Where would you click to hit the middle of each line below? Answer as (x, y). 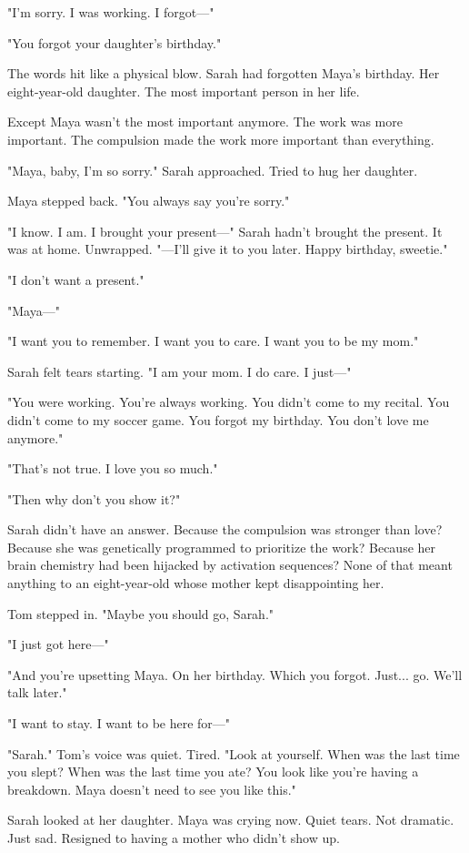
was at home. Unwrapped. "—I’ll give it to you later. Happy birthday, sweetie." (228, 249)
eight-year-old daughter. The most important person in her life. (184, 91)
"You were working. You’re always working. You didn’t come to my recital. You (229, 402)
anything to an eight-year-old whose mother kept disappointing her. (196, 583)
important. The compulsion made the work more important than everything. (221, 139)
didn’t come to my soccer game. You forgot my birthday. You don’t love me (218, 419)
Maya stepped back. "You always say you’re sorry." (149, 201)
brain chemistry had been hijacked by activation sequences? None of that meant (230, 565)
